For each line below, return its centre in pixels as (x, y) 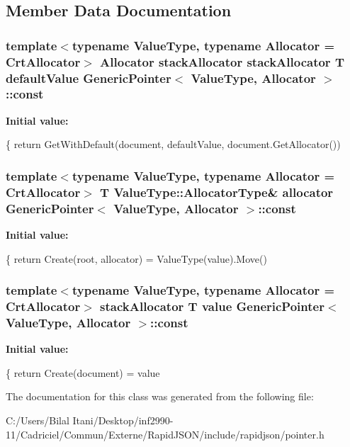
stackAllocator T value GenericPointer (212, 306)
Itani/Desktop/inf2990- (123, 420)
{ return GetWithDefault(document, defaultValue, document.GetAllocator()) (173, 144)
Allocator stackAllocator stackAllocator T (222, 61)
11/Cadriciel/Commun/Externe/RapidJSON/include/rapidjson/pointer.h (165, 434)
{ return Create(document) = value (83, 372)
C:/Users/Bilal (38, 420)
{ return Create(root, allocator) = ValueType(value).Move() (136, 258)
